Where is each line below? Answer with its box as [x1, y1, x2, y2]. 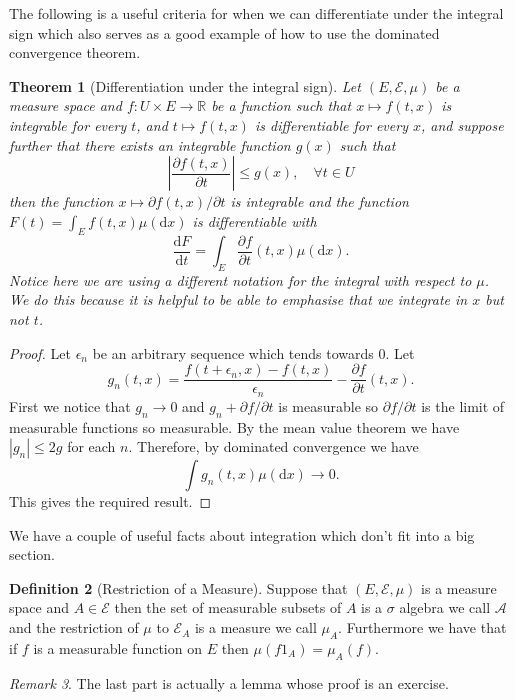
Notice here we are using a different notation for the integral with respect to [9, 269, 472, 290]
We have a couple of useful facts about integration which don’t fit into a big [9, 524, 475, 545]
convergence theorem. [9, 42, 141, 63]
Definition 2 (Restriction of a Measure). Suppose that [9, 577, 348, 598]
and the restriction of [9, 617, 139, 638]
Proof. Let [9, 342, 71, 363]
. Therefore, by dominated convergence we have [128, 436, 419, 457]
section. [9, 544, 55, 565]
